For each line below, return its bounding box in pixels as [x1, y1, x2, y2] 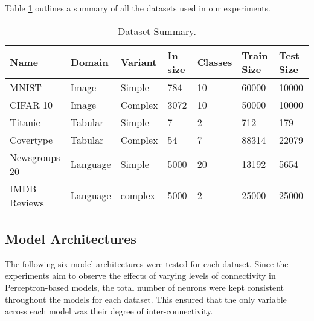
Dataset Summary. [118, 24, 196, 38]
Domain [70, 55, 109, 69]
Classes [197, 55, 232, 69]
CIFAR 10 [10, 97, 53, 112]
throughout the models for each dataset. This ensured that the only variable [5, 293, 287, 305]
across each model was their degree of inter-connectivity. [5, 305, 213, 317]
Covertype [10, 132, 53, 147]
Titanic [10, 115, 40, 129]
